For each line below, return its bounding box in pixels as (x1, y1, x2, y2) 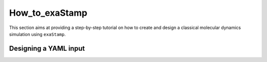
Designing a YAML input (9, 44, 85, 53)
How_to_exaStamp (9, 7, 88, 18)
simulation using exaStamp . (9, 31, 66, 37)
